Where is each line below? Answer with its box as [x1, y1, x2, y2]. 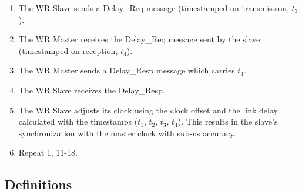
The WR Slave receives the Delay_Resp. [18, 83, 165, 96]
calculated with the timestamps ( [18, 115, 138, 128]
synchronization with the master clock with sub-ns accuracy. [18, 126, 236, 139]
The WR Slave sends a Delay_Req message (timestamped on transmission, [18, 2, 289, 14]
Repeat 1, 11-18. [18, 146, 78, 159]
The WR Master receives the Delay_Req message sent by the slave [18, 33, 260, 45]
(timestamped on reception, [18, 44, 118, 56]
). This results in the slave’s [177, 115, 278, 128]
